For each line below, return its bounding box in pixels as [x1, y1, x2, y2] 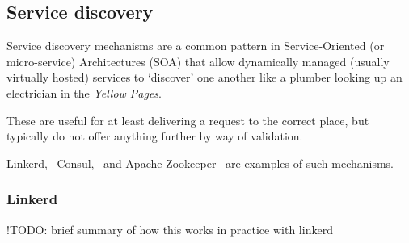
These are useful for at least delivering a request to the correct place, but [6, 111, 369, 128]
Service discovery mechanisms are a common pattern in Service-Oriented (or [6, 37, 385, 54]
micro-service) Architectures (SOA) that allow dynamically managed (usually [6, 52, 390, 69]
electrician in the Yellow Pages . [6, 84, 162, 101]
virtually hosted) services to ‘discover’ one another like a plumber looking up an [6, 69, 403, 86]
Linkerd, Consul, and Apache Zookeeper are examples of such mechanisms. [6, 154, 394, 171]
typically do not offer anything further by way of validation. [6, 128, 303, 145]
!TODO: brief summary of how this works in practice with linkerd [6, 220, 333, 237]
